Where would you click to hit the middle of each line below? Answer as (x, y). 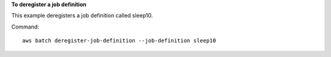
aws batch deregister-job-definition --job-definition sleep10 (119, 41)
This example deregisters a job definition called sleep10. (82, 16)
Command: (25, 27)
